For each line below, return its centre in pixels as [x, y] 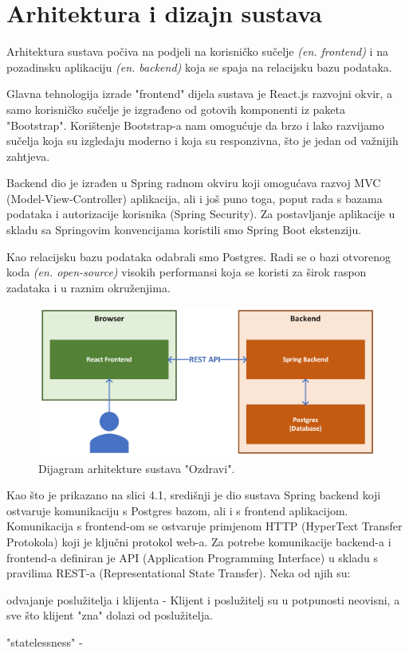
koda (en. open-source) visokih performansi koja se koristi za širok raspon [187, 272]
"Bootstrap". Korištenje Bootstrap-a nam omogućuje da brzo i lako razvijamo [195, 125]
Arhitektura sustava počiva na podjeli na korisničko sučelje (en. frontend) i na [197, 51]
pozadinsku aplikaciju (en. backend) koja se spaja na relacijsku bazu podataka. [199, 66]
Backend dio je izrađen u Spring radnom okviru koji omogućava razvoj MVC [194, 183]
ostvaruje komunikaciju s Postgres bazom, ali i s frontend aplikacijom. [177, 510]
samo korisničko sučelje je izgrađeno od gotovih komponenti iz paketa [176, 109]
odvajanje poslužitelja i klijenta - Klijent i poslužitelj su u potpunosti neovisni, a [203, 599]
